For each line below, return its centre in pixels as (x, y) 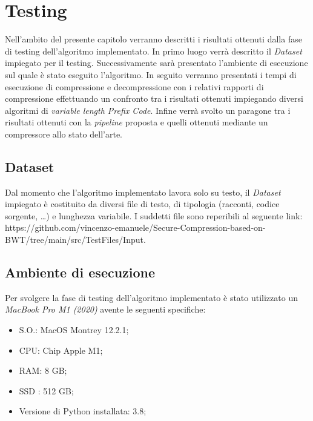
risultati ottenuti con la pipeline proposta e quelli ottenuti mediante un (137, 122)
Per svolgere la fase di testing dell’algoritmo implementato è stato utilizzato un (151, 297)
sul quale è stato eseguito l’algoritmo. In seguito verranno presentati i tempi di (151, 74)
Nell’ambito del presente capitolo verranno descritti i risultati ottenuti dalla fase (153, 39)
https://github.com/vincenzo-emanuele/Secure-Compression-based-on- (135, 227)
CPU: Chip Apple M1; (61, 350)
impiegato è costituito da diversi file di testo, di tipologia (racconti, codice (142, 204)
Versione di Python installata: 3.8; (83, 411)
